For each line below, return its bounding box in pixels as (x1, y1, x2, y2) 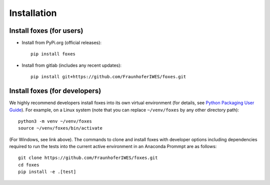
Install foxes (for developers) (9, 87, 101, 95)
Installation (9, 7, 57, 18)
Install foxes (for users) (9, 26, 83, 35)
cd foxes (18, 162, 39, 168)
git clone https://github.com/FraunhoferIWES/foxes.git (18, 155, 158, 161)
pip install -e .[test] (18, 169, 76, 175)
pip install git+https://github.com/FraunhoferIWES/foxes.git (30, 74, 186, 80)
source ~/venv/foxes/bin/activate (18, 125, 102, 131)
